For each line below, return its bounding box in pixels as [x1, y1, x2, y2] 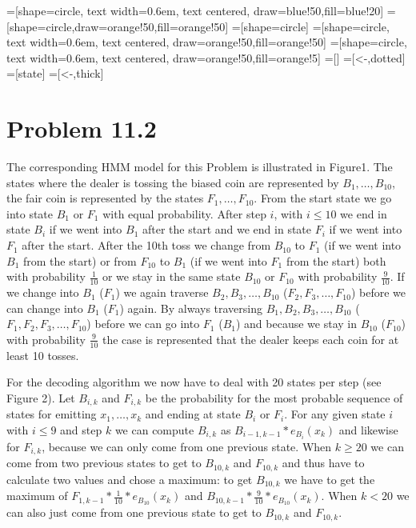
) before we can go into [86, 315, 200, 332]
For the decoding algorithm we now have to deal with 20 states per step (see [6, 374, 382, 390]
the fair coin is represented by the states [6, 190, 204, 206]
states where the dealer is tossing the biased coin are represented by [6, 174, 339, 190]
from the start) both [286, 252, 386, 269]
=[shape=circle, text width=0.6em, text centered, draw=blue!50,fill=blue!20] [6, 2, 384, 18]
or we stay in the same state [102, 268, 241, 285]
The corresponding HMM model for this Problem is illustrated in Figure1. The [6, 158, 393, 175]
